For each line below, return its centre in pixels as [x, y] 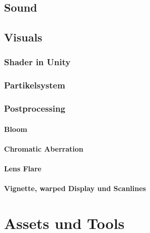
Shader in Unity [37, 62]
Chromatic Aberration [44, 148]
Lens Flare [23, 169]
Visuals [23, 37]
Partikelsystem [35, 85]
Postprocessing [35, 108]
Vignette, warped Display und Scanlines [75, 188]
